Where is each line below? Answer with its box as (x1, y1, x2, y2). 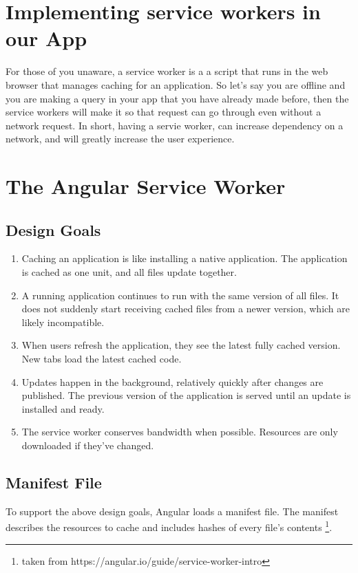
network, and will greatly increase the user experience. (6, 131, 235, 146)
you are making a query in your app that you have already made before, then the (6, 91, 349, 105)
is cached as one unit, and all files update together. (21, 265, 237, 279)
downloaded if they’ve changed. (21, 437, 154, 452)
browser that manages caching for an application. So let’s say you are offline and (6, 77, 346, 91)
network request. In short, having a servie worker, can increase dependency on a (6, 118, 344, 132)
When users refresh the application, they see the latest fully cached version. (21, 338, 341, 352)
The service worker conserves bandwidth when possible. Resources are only (21, 424, 338, 439)
